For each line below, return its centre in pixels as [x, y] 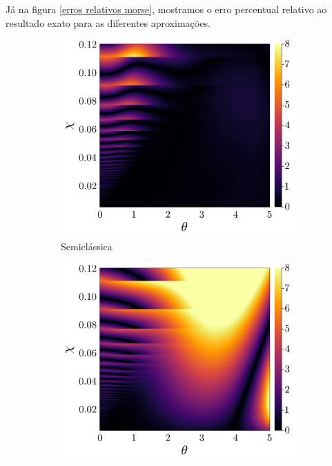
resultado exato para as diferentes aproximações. [108, 22]
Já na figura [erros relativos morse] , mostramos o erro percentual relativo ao [166, 9]
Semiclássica [87, 246]
